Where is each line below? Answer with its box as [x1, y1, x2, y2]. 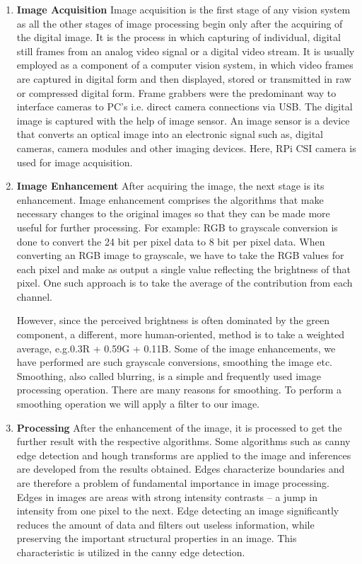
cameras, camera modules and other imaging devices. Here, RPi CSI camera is [16, 140, 356, 155]
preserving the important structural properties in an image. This [16, 531, 297, 546]
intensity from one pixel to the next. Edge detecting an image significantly [16, 503, 339, 518]
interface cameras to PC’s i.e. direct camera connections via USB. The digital [16, 99, 353, 114]
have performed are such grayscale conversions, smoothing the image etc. [16, 355, 332, 369]
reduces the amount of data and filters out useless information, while [16, 517, 315, 531]
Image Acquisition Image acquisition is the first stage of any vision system [16, 2, 351, 16]
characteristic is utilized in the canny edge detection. [16, 544, 245, 559]
